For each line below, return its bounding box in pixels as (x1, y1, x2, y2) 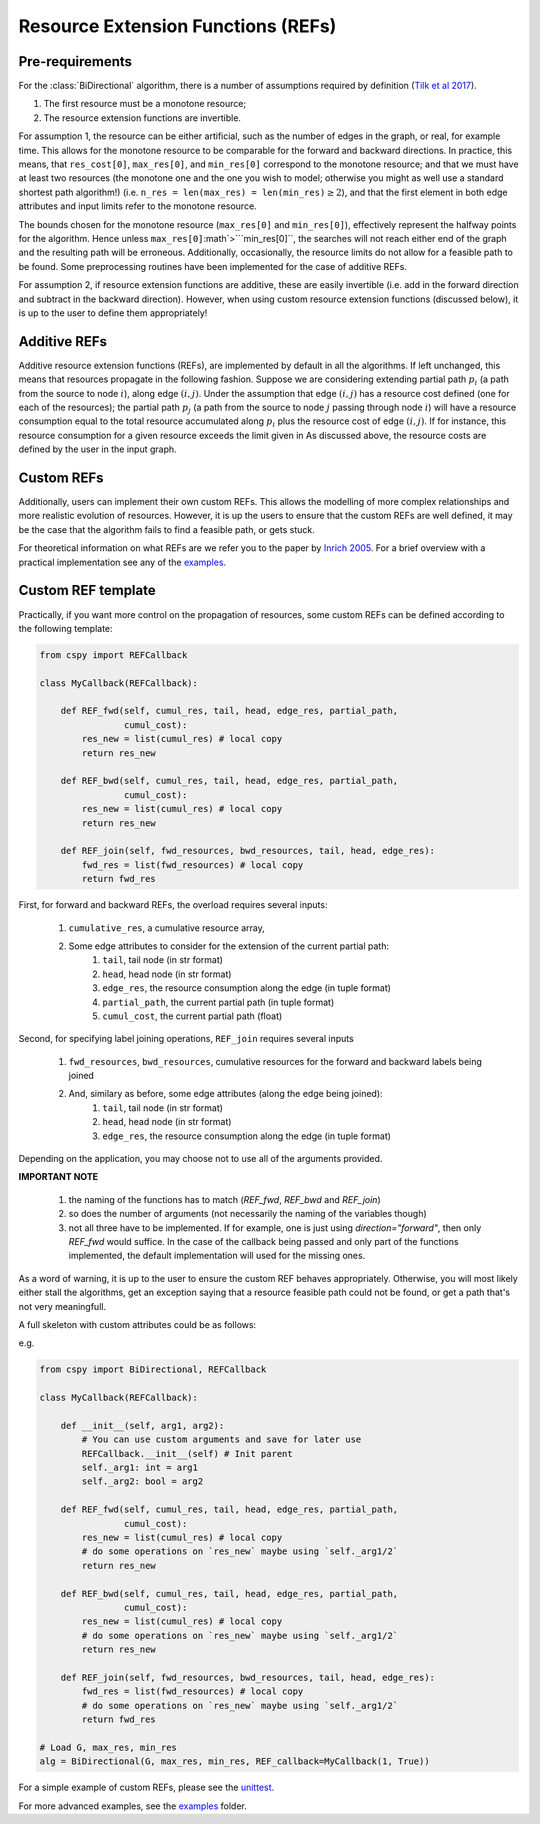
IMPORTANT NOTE (18, 1171, 99, 1183)
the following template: (18, 622, 114, 634)
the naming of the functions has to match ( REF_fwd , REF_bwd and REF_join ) (68, 1193, 381, 1205)
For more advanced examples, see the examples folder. (18, 1800, 247, 1812)
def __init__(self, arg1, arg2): (60, 1420, 225, 1431)
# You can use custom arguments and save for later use (81, 1434, 362, 1445)
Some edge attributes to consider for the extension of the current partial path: (68, 940, 390, 952)
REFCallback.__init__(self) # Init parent (81, 1448, 294, 1459)
